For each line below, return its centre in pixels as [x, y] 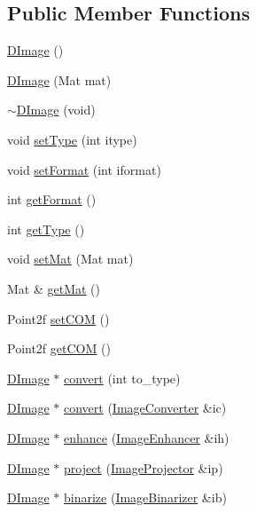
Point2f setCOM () [58, 318]
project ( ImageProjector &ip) [143, 467]
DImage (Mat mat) [59, 79]
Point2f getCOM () [59, 348]
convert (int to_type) [122, 378]
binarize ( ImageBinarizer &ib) [145, 497]
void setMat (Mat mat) [70, 259]
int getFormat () [52, 199]
